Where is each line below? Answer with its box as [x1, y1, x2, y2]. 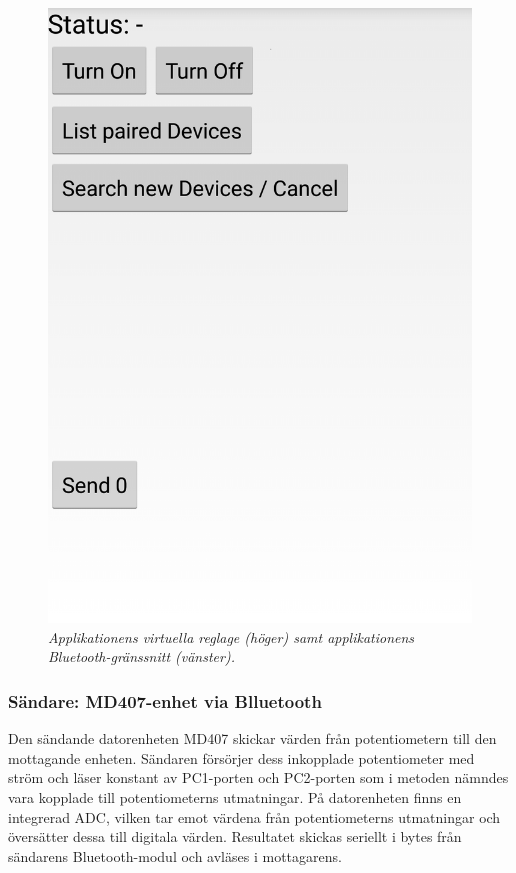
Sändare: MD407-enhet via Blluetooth [8, 688, 322, 713]
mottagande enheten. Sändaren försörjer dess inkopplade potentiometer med [8, 747, 475, 768]
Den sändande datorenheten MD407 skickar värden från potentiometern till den [8, 728, 497, 749]
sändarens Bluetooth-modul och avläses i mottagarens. [8, 845, 342, 866]
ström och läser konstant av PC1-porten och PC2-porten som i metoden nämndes [8, 767, 509, 788]
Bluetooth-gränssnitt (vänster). [48, 646, 235, 667]
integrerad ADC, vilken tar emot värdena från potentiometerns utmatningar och [8, 806, 501, 827]
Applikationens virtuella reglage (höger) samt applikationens [48, 626, 415, 647]
